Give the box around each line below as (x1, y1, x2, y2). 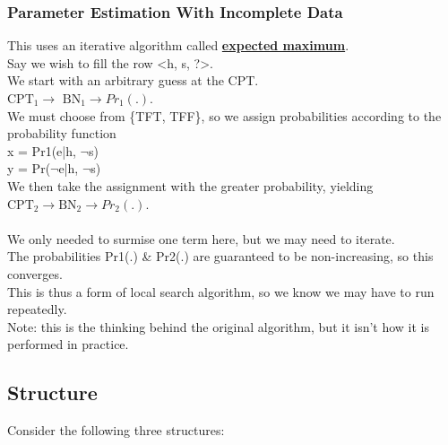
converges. (7, 264, 63, 283)
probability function (7, 124, 116, 143)
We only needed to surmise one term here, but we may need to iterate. (7, 229, 395, 248)
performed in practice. (7, 335, 129, 353)
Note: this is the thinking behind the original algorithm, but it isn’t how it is (7, 317, 430, 336)
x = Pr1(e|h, (7, 141, 76, 160)
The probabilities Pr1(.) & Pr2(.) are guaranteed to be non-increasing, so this (7, 247, 434, 266)
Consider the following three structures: (7, 421, 225, 440)
